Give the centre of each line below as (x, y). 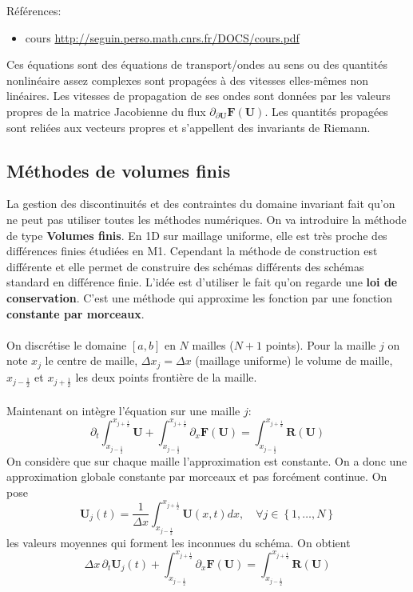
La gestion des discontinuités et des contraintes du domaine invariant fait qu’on (201, 204)
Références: (34, 10)
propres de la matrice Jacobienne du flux (106, 111)
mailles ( (213, 344)
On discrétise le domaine (67, 344)
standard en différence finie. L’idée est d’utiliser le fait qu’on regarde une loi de (202, 282)
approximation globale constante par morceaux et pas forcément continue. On (197, 476)
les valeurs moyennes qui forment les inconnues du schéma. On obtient (179, 542)
